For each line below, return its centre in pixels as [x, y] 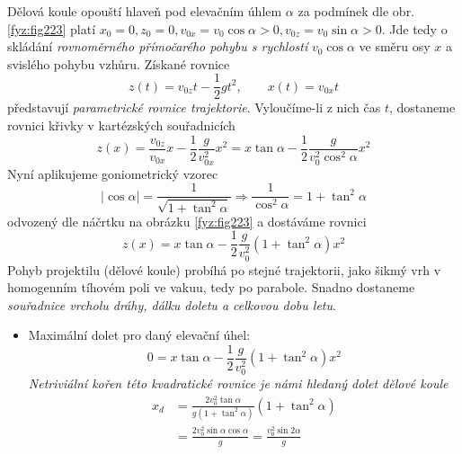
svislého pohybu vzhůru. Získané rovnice [119, 63]
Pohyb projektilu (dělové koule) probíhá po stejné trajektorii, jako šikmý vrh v [224, 269]
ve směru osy [395, 46]
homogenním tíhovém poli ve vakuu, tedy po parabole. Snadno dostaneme [211, 287]
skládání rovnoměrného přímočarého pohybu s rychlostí [158, 46]
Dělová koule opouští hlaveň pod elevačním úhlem [145, 11]
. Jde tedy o [414, 28]
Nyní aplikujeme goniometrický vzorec [113, 173]
